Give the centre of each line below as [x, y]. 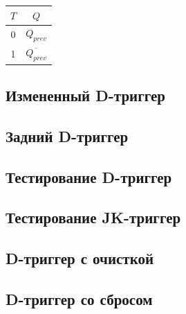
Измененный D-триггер [85, 95]
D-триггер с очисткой [80, 258]
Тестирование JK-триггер [93, 217]
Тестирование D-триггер [89, 176]
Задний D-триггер [67, 136]
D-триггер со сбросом [79, 298]
